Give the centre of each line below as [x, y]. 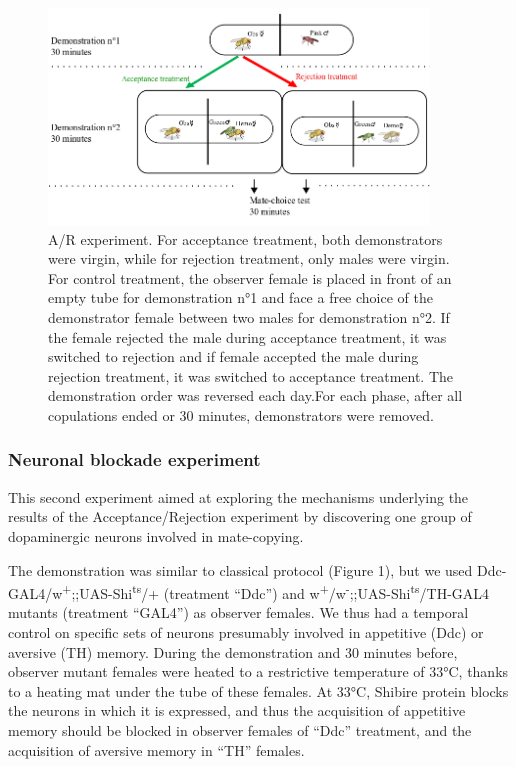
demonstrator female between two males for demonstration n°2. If [249, 316]
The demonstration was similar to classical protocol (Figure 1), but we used [240, 569]
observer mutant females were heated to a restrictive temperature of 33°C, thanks [258, 671]
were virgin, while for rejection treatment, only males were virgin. [249, 258]
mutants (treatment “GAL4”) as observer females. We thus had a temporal [238, 612]
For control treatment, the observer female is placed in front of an [250, 277]
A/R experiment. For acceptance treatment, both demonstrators [245, 238]
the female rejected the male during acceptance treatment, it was [247, 336]
